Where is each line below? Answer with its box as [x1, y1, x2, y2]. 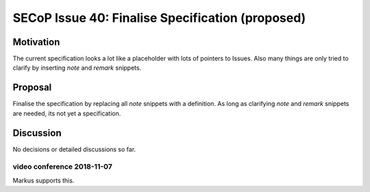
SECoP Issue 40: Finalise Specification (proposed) [12, 10, 306, 25]
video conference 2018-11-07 [12, 162, 113, 172]
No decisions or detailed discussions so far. [12, 145, 136, 153]
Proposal [12, 82, 52, 94]
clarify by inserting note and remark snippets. [12, 64, 142, 72]
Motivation [12, 36, 60, 48]
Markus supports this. [12, 176, 75, 184]
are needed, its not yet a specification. [12, 109, 121, 118]
